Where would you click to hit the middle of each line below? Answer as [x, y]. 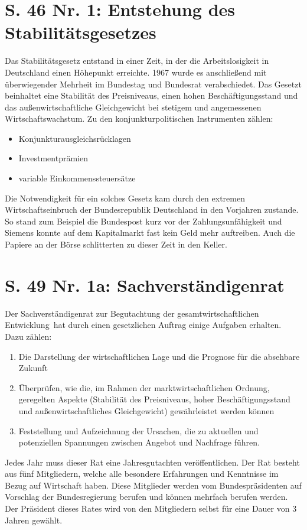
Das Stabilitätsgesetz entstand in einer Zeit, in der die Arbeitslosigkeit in [137, 61]
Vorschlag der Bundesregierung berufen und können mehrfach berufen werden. [146, 497]
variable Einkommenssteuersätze [77, 178]
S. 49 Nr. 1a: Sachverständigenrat [145, 284]
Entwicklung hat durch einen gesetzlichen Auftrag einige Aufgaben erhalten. [143, 325]
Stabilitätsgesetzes [81, 32]
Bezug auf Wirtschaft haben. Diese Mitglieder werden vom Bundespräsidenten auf [153, 485]
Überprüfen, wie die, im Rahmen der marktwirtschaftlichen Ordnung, [144, 387]
